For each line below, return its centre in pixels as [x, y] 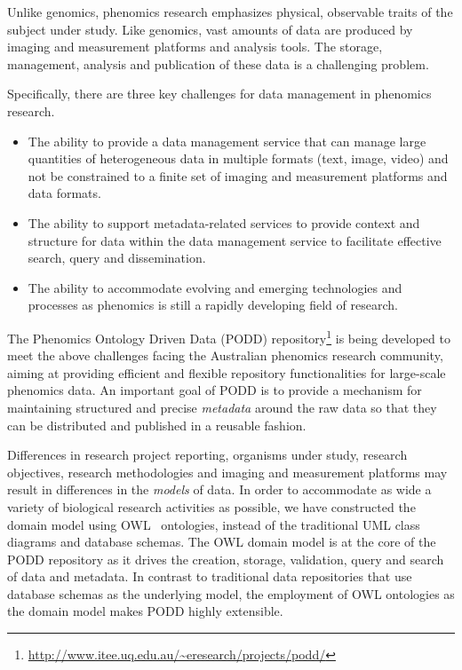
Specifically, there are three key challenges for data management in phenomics [219, 94]
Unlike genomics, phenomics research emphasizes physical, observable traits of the [230, 12]
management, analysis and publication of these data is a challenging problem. [218, 63]
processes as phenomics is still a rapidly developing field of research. [213, 305]
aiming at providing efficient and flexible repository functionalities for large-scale [227, 372]
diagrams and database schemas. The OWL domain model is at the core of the [222, 542]
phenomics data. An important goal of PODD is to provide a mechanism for [215, 390]
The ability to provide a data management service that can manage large [227, 141]
